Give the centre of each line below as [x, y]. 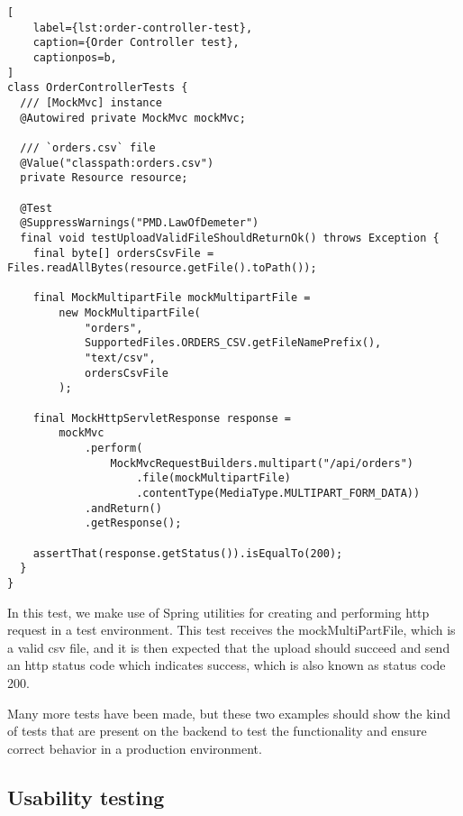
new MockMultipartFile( [130, 313]
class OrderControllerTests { [98, 88]
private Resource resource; [104, 178]
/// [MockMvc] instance [91, 102]
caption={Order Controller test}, [136, 43]
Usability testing [86, 797]
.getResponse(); [133, 523]
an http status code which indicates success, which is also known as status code [227, 665]
